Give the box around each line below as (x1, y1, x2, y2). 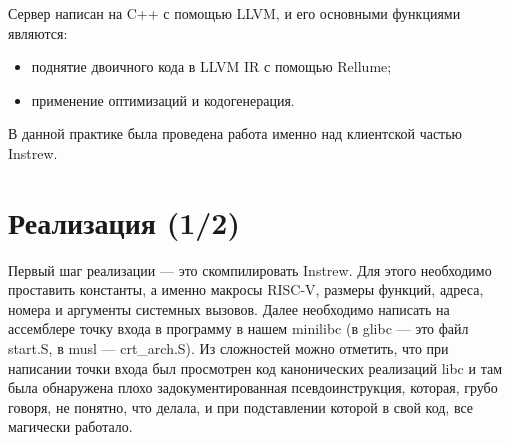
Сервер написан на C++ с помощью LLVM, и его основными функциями (8, 3, 461, 23)
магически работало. (8, 416, 133, 437)
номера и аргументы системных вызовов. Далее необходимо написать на (8, 298, 450, 319)
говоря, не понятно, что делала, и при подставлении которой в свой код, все (8, 396, 474, 417)
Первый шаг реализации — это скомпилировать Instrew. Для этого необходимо (8, 259, 492, 280)
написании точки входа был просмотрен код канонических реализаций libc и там (8, 357, 503, 378)
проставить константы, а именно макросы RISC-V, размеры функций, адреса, (8, 279, 484, 300)
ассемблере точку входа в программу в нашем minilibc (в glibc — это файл (8, 318, 469, 339)
